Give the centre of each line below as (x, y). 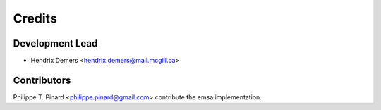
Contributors (42, 80)
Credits (35, 18)
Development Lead (55, 43)
